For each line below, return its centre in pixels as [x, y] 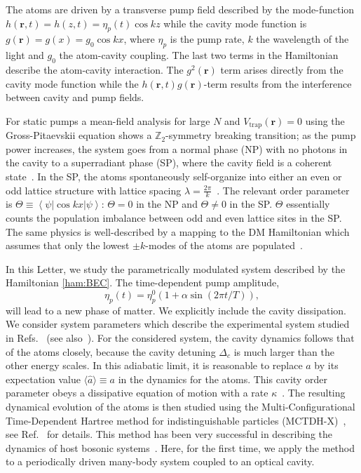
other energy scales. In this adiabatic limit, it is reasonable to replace [154, 365]
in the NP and [167, 204]
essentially [308, 204]
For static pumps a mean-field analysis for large [108, 120]
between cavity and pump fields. [75, 97]
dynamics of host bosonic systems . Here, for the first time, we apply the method [180, 447]
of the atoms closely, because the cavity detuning [111, 351]
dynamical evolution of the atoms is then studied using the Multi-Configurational [180, 407]
